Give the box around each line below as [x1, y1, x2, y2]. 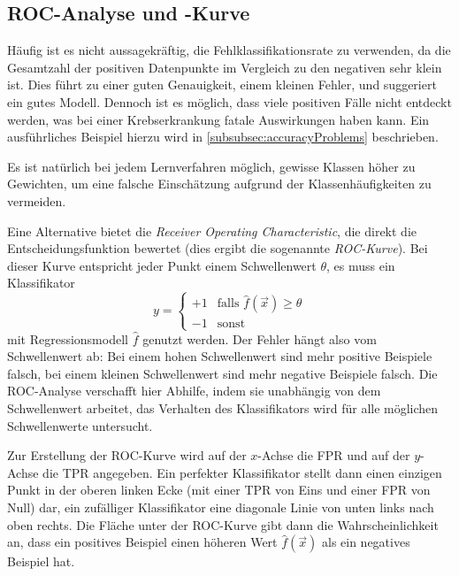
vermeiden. [7, 191, 66, 210]
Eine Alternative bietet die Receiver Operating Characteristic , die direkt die [7, 221, 417, 240]
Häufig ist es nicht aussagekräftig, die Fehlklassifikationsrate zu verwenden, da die [7, 41, 451, 59]
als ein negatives [321, 533, 410, 551]
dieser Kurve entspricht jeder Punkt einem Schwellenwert [7, 256, 317, 274]
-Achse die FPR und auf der [257, 446, 410, 465]
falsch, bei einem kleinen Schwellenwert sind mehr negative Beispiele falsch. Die [7, 364, 438, 382]
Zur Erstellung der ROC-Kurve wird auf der [7, 446, 247, 465]
